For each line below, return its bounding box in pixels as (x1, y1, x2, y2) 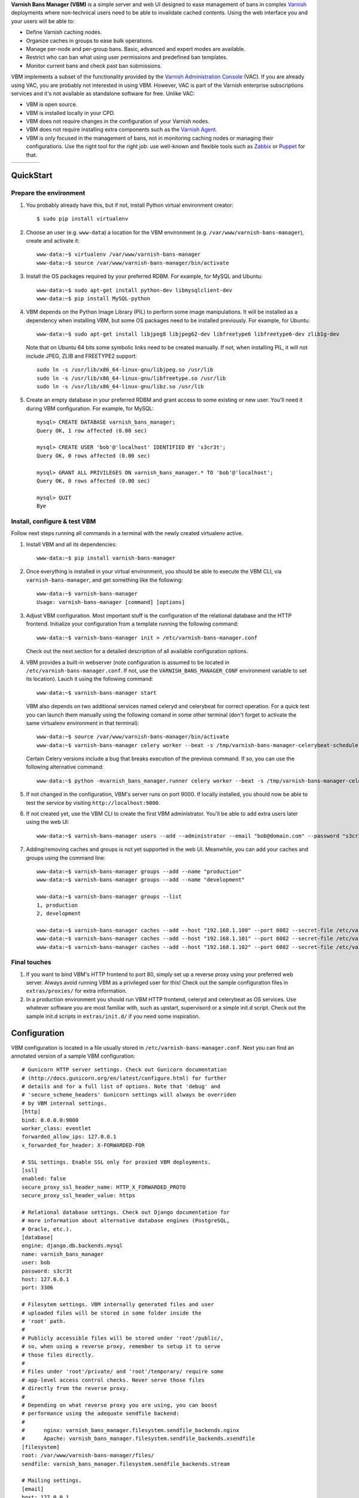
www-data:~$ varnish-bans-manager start (36, 689, 157, 696)
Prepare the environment (11, 189, 86, 197)
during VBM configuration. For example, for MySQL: (26, 404, 154, 412)
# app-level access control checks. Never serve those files (22, 1376, 205, 1384)
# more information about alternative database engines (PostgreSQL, (22, 1217, 230, 1224)
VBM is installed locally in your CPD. (26, 109, 115, 116)
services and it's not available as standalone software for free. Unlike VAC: (11, 90, 195, 97)
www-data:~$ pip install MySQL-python (36, 295, 151, 302)
